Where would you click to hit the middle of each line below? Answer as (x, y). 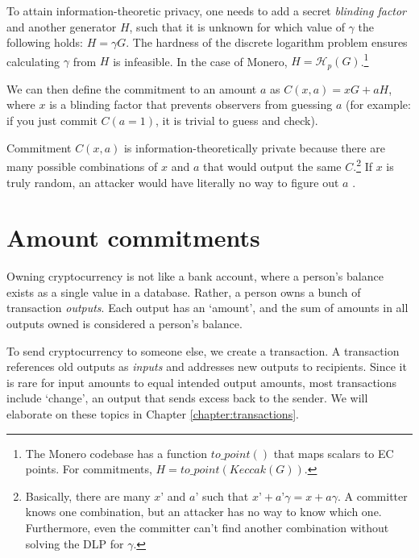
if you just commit (52, 121)
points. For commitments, (89, 469)
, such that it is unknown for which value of (237, 26)
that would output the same (272, 166)
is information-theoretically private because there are (254, 147)
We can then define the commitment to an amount (132, 88)
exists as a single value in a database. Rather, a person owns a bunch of (184, 291)
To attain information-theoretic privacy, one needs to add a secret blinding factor (207, 10)
